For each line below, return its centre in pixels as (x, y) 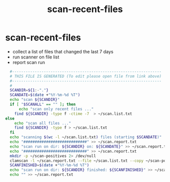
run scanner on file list (36, 57)
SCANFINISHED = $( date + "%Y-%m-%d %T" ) (50, 165)
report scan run (29, 62)
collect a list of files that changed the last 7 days (63, 51)
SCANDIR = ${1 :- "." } (29, 90)
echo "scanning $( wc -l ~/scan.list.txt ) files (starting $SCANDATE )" (86, 137)
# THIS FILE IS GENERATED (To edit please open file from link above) (86, 76)
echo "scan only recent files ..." (56, 109)
